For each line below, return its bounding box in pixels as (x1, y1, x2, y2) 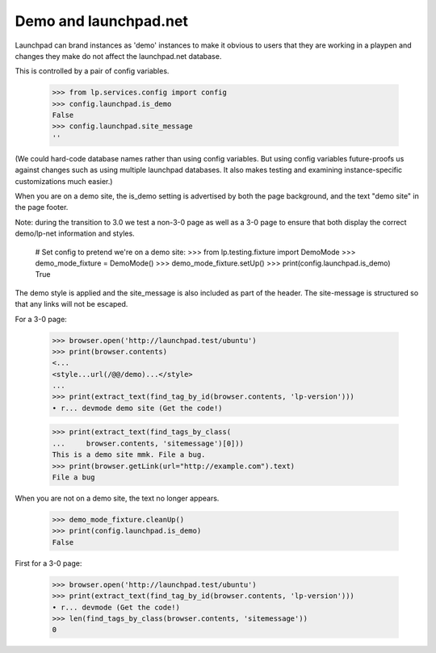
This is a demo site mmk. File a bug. (52, 450, 206, 459)
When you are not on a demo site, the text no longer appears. (15, 493, 220, 503)
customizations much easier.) (15, 176, 113, 186)
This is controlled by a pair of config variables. (15, 66, 170, 76)
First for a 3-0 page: (15, 558, 82, 568)
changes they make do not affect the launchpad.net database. (15, 51, 222, 61)
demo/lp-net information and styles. (15, 228, 135, 238)
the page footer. (15, 203, 69, 212)
